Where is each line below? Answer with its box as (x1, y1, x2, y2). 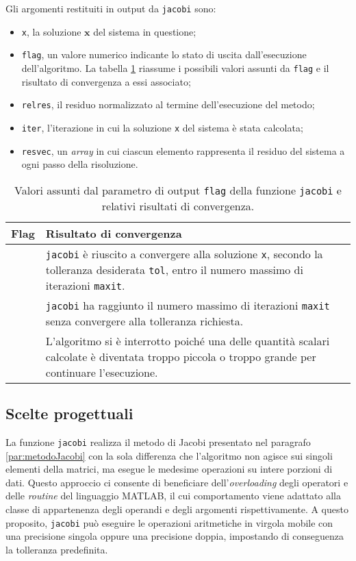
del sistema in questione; (93, 24, 196, 38)
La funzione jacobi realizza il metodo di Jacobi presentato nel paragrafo (5, 434, 311, 449)
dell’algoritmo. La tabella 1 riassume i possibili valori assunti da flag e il (21, 60, 329, 75)
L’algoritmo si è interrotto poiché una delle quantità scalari (45, 332, 330, 349)
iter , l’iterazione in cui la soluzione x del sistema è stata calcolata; (21, 120, 303, 134)
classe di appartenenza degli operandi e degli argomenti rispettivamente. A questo (5, 502, 348, 516)
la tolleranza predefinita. (5, 542, 108, 556)
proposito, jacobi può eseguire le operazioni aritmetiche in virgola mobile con (5, 515, 333, 529)
